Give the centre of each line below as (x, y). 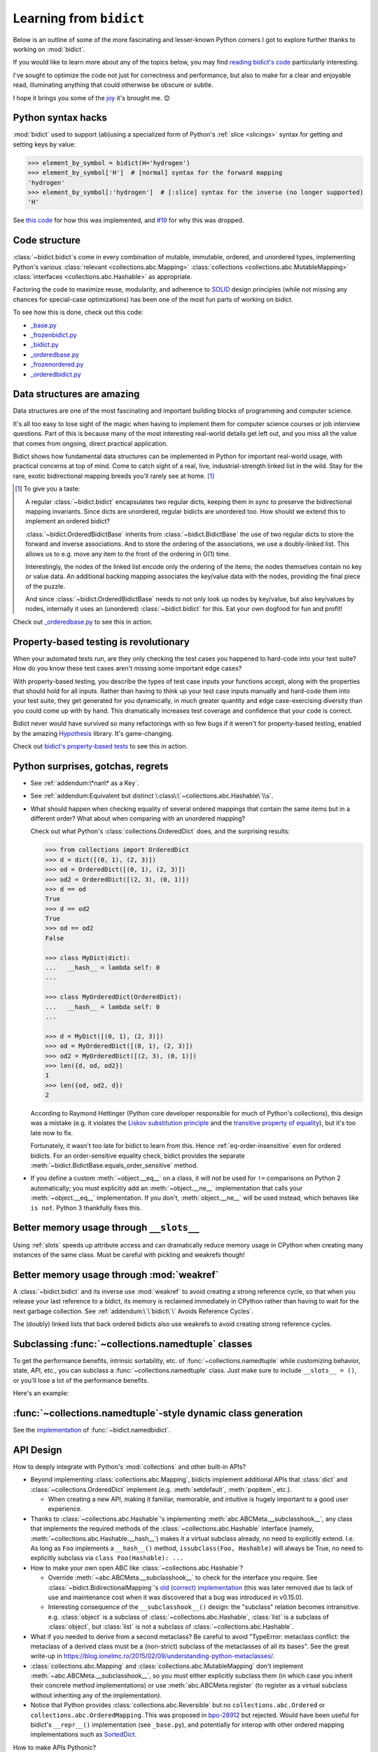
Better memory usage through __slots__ (106, 1227)
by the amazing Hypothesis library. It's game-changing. (93, 733)
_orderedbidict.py (56, 374)
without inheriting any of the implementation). (96, 1695)
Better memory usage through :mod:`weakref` (116, 1274)
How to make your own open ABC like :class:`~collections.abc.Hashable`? (137, 1568)
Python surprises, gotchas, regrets (91, 766)
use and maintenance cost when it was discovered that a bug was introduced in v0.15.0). (176, 1597)
